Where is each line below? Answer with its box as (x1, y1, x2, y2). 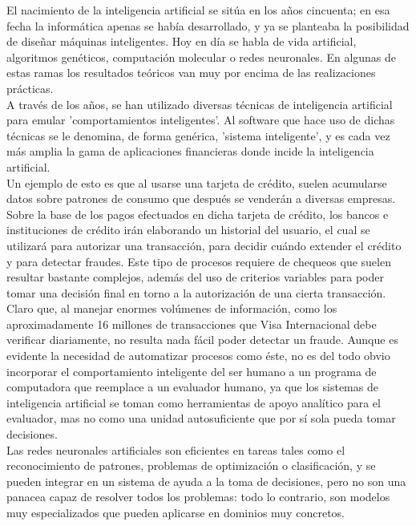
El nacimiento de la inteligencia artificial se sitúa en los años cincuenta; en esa (6, 2, 390, 18)
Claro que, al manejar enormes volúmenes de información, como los (6, 300, 337, 317)
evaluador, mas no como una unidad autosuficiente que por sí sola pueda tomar (6, 410, 396, 427)
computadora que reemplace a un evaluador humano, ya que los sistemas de (6, 378, 378, 395)
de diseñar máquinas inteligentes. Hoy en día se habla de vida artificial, (6, 33, 357, 50)
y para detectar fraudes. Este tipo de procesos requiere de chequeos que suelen (6, 253, 391, 269)
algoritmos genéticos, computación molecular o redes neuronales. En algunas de (6, 48, 397, 65)
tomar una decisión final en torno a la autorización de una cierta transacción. (6, 284, 386, 301)
